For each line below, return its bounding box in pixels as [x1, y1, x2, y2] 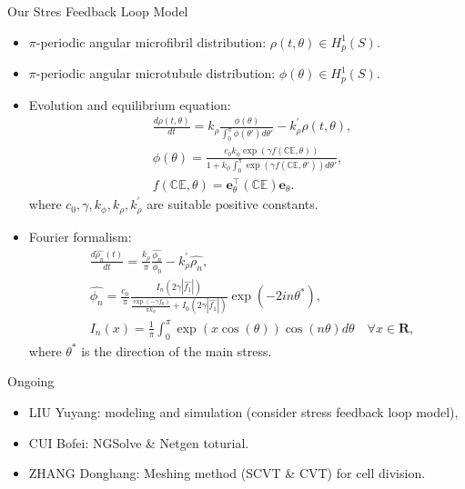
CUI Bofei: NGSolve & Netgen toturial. [28, 433, 249, 452]
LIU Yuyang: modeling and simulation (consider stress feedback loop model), [28, 402, 459, 421]
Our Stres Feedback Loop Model [7, 2, 188, 20]
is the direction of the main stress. [81, 341, 272, 360]
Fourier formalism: [28, 226, 132, 245]
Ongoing [7, 372, 55, 391]
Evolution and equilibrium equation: [28, 95, 231, 114]
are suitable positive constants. [147, 195, 318, 214]
